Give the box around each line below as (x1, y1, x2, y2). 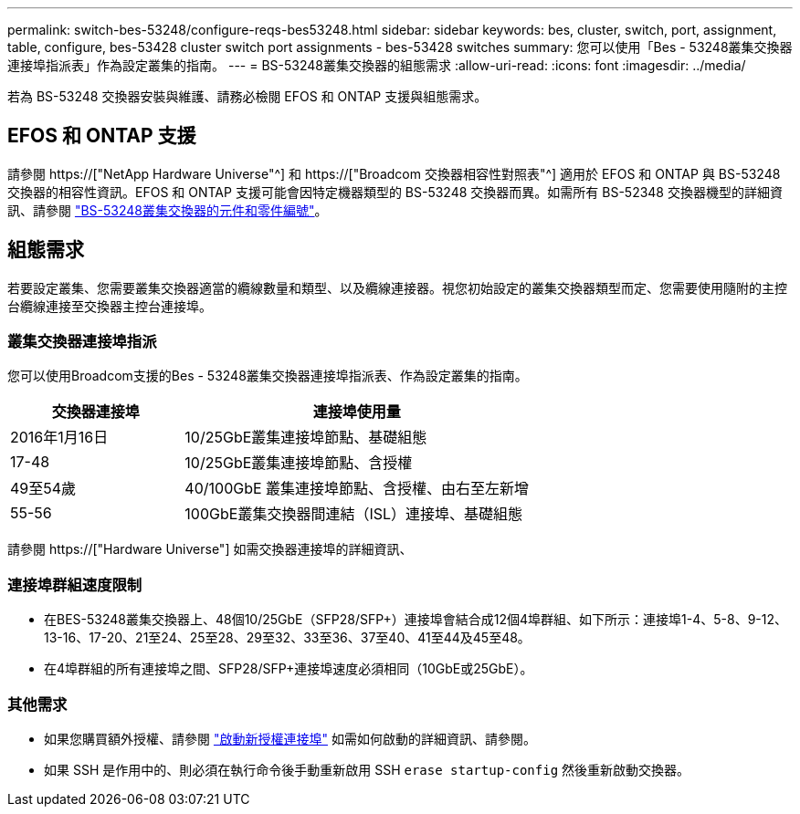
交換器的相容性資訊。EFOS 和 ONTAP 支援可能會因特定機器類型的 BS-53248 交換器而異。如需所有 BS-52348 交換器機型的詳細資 (7, 183, 783, 200)
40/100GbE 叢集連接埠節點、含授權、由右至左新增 (184, 479, 530, 498)
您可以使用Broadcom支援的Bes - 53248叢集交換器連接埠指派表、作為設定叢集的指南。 (7, 368, 528, 384)
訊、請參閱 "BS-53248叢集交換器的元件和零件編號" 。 (7, 202, 328, 218)
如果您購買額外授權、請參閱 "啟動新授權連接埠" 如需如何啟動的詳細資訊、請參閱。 (44, 730, 536, 746)
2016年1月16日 (10, 428, 109, 447)
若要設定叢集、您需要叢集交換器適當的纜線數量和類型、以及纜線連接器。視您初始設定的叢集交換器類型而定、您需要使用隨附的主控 (7, 279, 787, 296)
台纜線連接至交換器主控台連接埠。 (7, 297, 212, 314)
